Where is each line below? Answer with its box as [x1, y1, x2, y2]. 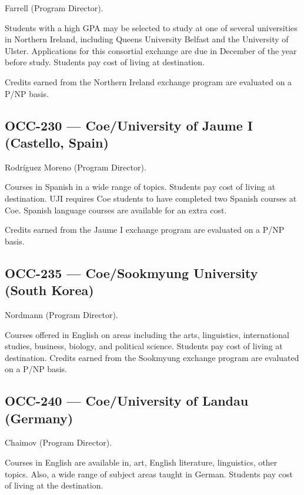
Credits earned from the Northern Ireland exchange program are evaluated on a [5, 75, 292, 88]
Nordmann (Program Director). [5, 308, 118, 320]
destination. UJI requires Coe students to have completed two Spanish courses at [5, 192, 297, 204]
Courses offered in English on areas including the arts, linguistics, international [5, 328, 289, 340]
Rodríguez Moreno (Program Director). [5, 160, 146, 173]
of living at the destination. [5, 479, 103, 491]
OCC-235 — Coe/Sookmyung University [5, 263, 258, 282]
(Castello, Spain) [5, 133, 109, 151]
